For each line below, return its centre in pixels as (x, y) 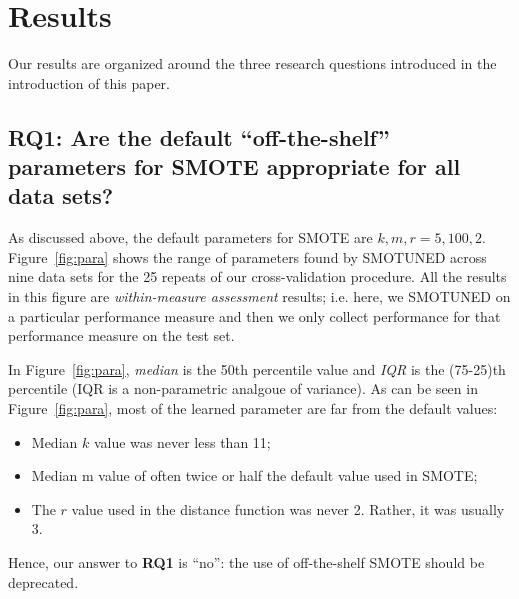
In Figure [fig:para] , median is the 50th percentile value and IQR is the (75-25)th (257, 368)
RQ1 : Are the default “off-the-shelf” (199, 136)
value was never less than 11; (182, 441)
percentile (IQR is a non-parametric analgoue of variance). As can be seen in (243, 388)
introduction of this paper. (89, 82)
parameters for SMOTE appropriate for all (234, 166)
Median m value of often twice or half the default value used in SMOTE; (254, 475)
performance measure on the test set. (121, 335)
